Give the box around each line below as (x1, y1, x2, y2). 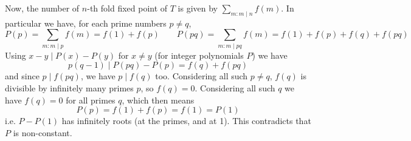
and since (5, 70, 40, 82)
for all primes (66, 93, 116, 106)
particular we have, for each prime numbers (5, 16, 167, 29)
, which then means (122, 93, 195, 106)
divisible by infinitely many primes (5, 81, 134, 94)
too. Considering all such (155, 70, 248, 82)
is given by (178, 2, 218, 14)
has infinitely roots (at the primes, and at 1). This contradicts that (61, 114, 311, 127)
